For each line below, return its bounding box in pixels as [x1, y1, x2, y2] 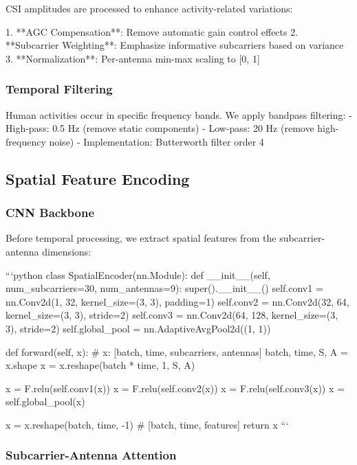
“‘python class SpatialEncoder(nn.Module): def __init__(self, [6, 267, 270, 282]
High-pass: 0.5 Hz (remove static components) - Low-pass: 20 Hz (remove [6, 121, 314, 135]
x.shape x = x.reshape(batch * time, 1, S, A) [6, 358, 195, 372]
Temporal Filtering [6, 80, 113, 98]
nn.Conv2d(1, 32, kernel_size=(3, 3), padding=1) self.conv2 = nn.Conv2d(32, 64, [6, 294, 349, 308]
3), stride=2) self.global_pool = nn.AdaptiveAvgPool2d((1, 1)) [6, 321, 271, 335]
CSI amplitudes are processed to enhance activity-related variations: [6, 1, 293, 15]
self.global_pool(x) [6, 394, 85, 409]
